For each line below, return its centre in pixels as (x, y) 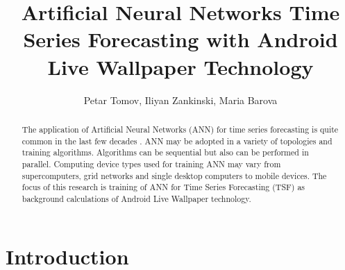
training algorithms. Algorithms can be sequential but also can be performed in (165, 152)
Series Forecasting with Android (180, 39)
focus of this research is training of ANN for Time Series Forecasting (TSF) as (163, 187)
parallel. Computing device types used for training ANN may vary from (151, 163)
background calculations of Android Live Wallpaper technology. (136, 198)
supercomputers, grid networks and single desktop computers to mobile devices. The (174, 175)
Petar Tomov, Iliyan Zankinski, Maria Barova (180, 100)
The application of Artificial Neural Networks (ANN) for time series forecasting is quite (180, 129)
